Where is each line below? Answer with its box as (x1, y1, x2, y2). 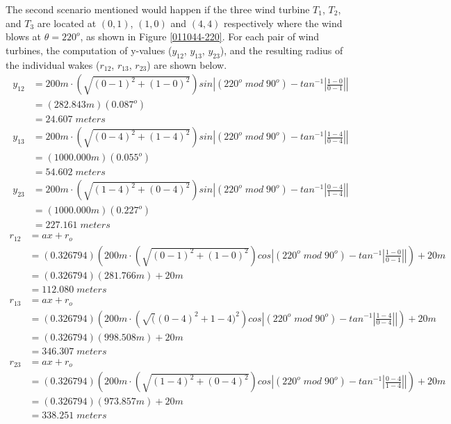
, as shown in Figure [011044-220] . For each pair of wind (80, 29, 320, 44)
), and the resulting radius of (220, 42, 343, 57)
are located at (37, 15, 97, 30)
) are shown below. (147, 57, 227, 72)
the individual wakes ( (6, 57, 100, 72)
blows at (6, 29, 42, 44)
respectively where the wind (224, 15, 343, 30)
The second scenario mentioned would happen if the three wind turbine (6, 2, 310, 16)
